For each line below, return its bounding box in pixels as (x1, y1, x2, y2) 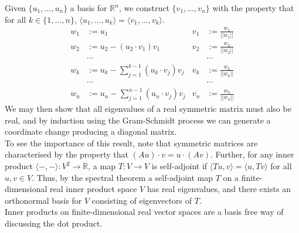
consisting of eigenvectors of (91, 194, 192, 206)
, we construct (118, 2, 169, 13)
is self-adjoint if (151, 160, 208, 172)
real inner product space (50, 183, 137, 195)
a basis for (70, 2, 107, 13)
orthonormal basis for (5, 194, 82, 206)
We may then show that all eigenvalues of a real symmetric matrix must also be (5, 102, 291, 115)
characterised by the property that (5, 148, 129, 160)
